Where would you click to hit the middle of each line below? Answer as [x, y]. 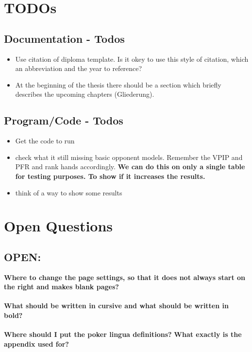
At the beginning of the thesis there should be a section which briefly [118, 84]
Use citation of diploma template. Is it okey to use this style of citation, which [132, 59]
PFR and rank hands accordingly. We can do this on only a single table [130, 167]
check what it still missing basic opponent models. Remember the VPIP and [129, 157]
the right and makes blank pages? [61, 287]
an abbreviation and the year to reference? [79, 68]
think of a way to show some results [69, 192]
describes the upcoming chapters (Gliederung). [85, 94]
